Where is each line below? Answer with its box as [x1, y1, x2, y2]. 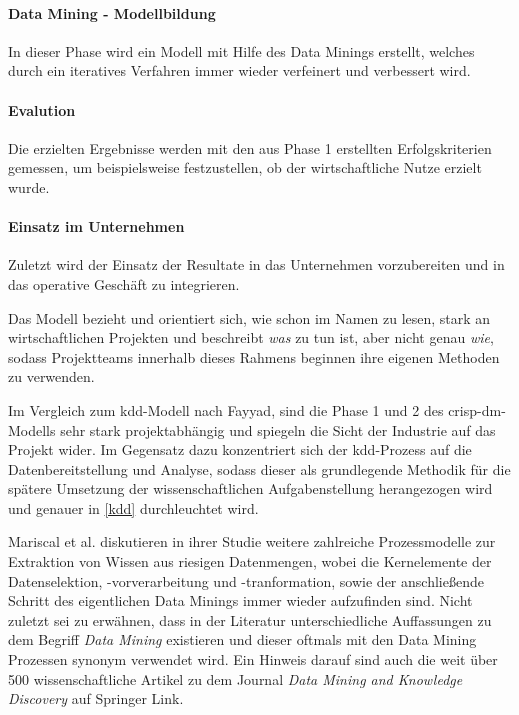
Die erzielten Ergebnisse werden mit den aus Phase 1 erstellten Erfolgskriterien [8, 137, 492, 158]
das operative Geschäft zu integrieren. [8, 273, 240, 294]
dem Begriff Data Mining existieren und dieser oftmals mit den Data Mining [8, 629, 477, 650]
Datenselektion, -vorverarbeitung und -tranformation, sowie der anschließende [8, 570, 484, 591]
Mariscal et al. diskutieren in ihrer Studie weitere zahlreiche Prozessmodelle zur [8, 531, 496, 552]
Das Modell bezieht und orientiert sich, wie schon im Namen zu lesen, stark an [8, 307, 491, 328]
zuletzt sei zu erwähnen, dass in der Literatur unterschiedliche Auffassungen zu [8, 609, 492, 630]
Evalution [8, 99, 76, 120]
